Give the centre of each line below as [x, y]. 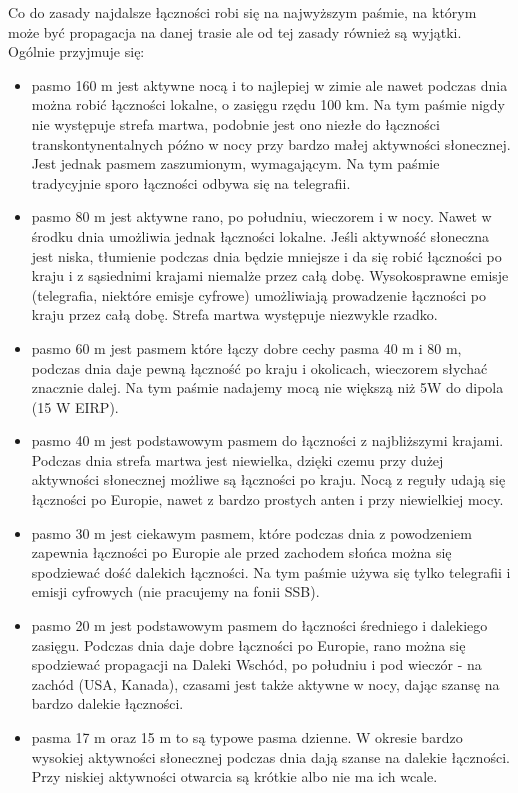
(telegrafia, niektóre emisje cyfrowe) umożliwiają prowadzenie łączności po [258, 294]
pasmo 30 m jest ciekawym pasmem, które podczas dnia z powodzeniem [251, 532]
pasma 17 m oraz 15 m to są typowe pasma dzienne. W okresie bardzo [247, 737]
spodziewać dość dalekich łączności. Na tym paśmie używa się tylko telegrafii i [271, 571]
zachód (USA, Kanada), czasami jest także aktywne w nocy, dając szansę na [265, 683]
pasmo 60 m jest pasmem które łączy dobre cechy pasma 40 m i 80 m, [246, 347]
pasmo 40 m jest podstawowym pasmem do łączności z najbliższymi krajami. [267, 440]
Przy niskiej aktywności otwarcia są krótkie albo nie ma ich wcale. [234, 776]
